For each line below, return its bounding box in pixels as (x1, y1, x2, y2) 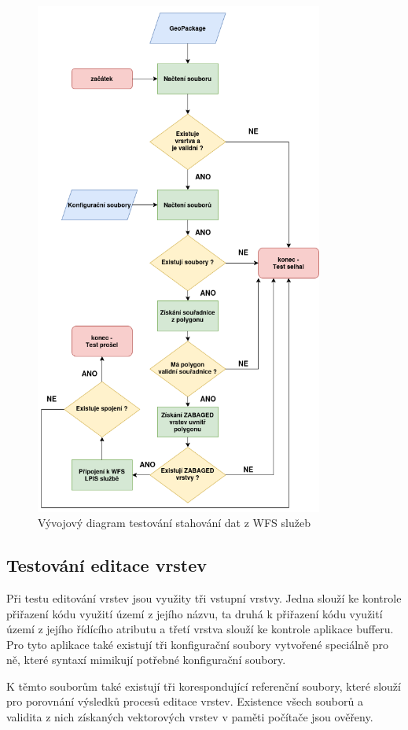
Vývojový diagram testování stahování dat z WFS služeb (38, 514, 311, 531)
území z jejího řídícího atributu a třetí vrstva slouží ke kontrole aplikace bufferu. (6, 621, 394, 637)
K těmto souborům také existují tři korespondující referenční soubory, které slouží (6, 677, 401, 694)
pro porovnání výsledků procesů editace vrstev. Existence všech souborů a (6, 693, 363, 710)
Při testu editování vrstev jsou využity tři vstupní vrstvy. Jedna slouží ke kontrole (6, 589, 402, 606)
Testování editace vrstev (6, 553, 208, 577)
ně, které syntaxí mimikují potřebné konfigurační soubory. (6, 651, 286, 668)
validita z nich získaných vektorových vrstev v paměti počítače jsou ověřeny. (6, 709, 373, 725)
